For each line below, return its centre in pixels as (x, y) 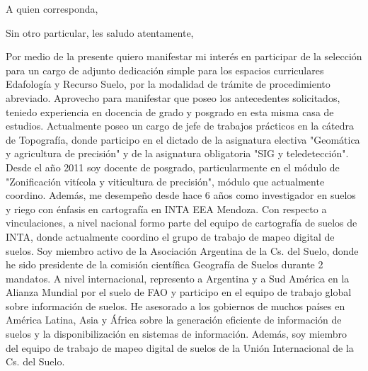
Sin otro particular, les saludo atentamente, (100, 32)
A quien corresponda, (52, 8)
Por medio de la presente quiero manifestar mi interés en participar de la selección (184, 56)
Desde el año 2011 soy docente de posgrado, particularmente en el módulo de (173, 167)
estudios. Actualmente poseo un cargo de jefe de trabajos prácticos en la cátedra (180, 126)
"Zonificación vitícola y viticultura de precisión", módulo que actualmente (165, 181)
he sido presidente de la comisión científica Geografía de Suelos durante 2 (165, 264)
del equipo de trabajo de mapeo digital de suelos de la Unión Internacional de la (180, 347)
